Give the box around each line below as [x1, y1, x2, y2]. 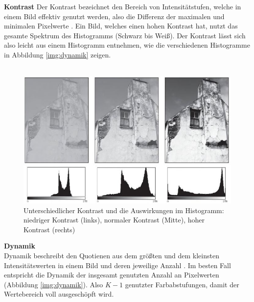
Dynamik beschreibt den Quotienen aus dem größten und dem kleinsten [4, 250, 219, 261]
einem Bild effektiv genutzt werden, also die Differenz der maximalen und [4, 11, 225, 21]
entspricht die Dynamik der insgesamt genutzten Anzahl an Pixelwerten [4, 270, 219, 280]
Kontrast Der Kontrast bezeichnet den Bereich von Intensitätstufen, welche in [4, 1, 241, 11]
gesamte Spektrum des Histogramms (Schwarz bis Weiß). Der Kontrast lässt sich [4, 30, 246, 40]
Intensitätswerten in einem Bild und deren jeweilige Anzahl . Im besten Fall [4, 260, 231, 270]
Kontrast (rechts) [23, 224, 75, 234]
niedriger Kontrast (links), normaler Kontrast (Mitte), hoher [23, 215, 205, 225]
